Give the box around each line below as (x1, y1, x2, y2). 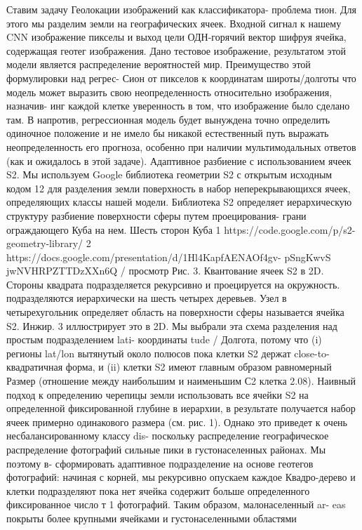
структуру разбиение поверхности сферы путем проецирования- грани (6, 208, 307, 223)
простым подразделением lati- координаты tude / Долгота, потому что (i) (6, 332, 322, 347)
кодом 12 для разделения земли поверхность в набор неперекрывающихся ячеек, (6, 180, 351, 195)
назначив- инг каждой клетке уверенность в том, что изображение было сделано (6, 98, 350, 113)
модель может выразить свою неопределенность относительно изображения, (6, 84, 333, 99)
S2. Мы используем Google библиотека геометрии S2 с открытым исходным (6, 167, 333, 182)
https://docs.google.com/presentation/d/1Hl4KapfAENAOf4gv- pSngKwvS (6, 249, 331, 264)
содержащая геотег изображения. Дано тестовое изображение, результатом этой (6, 43, 347, 58)
